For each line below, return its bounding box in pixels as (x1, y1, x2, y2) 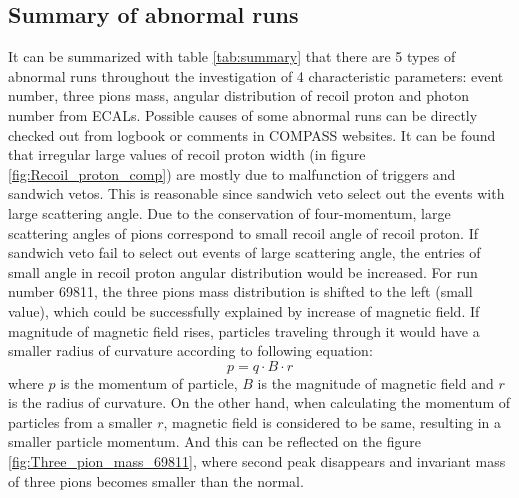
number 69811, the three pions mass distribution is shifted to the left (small (8, 281, 473, 302)
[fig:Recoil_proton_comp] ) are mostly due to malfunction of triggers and (8, 163, 456, 184)
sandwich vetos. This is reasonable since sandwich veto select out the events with (8, 183, 505, 204)
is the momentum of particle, (60, 372, 238, 393)
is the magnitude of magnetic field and (257, 372, 494, 393)
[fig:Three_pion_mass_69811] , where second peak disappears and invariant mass (8, 451, 506, 472)
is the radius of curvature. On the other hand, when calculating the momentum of (8, 392, 510, 413)
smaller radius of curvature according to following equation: (8, 340, 373, 361)
